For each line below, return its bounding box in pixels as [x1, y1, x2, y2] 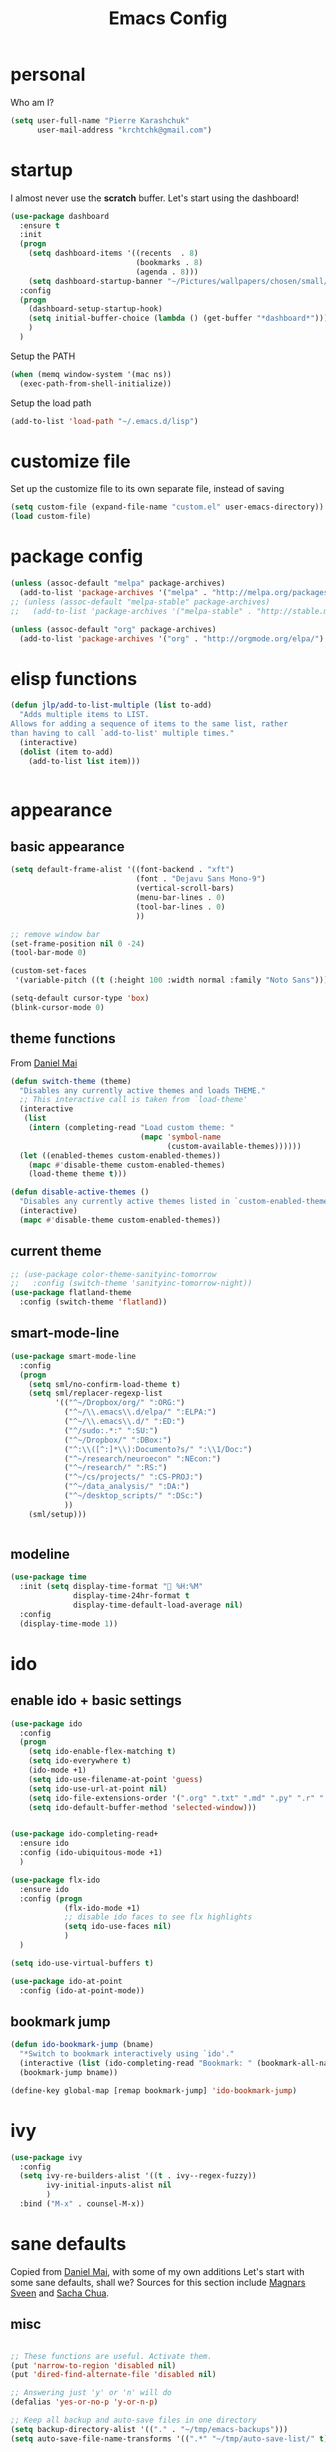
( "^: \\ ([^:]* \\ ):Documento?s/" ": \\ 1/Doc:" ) [63, 1444, 253, 1454]
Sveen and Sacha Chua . [10, 2287, 110, 2299]
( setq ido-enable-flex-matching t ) [28, 1747, 177, 1757]
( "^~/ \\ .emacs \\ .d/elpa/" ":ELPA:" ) [63, 1407, 217, 1417]
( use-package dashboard [10, 211, 110, 221]
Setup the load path [10, 397, 92, 409]
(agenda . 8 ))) [135, 267, 199, 277]
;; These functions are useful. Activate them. [10, 2351, 213, 2361]
